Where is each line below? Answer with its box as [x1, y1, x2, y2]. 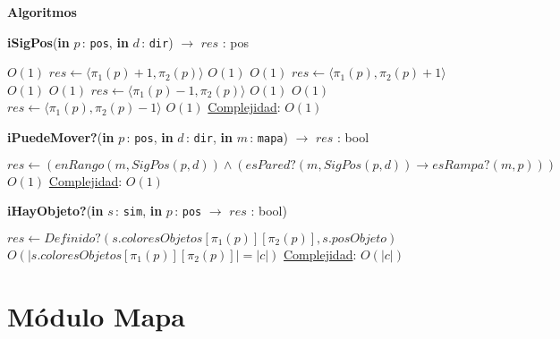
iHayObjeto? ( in [7, 201, 104, 220]
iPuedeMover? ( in [7, 128, 115, 147]
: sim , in [115, 201, 163, 220]
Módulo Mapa [7, 297, 185, 334]
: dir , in [185, 128, 233, 147]
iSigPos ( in [7, 32, 70, 51]
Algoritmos [7, 3, 77, 21]
